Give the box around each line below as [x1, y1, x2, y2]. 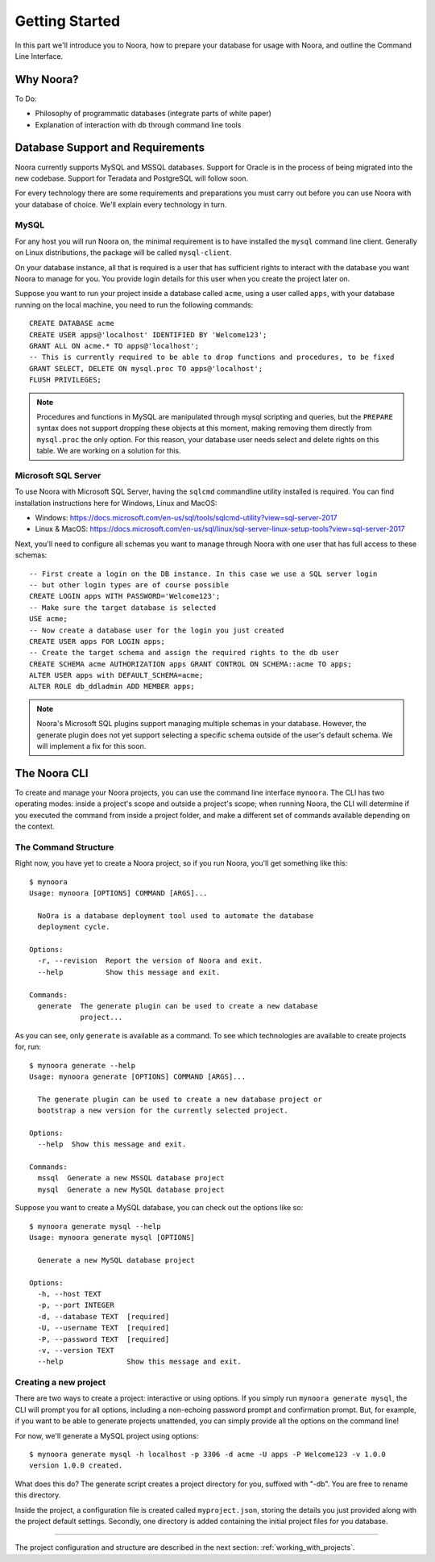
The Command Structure [14, 842, 114, 853]
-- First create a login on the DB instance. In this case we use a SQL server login [29, 569, 378, 578]
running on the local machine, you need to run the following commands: [14, 299, 254, 310]
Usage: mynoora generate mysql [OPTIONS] [29, 1233, 195, 1242]
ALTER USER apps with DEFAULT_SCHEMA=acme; [29, 670, 204, 680]
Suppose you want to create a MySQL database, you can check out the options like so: [14, 1203, 304, 1213]
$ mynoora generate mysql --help [29, 1222, 161, 1230]
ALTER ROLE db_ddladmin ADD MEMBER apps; [29, 682, 195, 691]
